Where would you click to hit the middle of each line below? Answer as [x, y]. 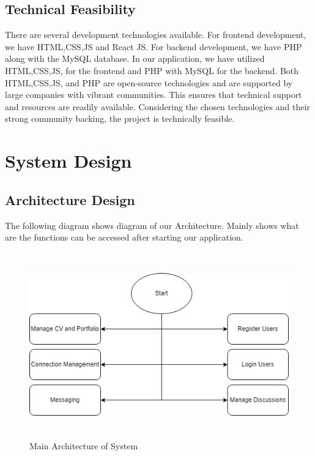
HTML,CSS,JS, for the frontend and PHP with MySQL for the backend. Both [152, 70]
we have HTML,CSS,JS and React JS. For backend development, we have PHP [154, 46]
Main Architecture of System [84, 445]
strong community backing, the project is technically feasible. [120, 118]
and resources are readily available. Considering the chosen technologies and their [157, 106]
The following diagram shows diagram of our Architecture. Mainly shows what [152, 225]
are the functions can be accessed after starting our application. [124, 237]
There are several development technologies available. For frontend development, [156, 35]
